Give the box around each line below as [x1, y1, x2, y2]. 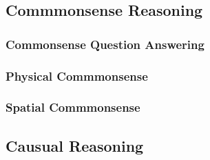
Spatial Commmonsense [6, 99, 140, 116]
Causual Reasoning [6, 134, 144, 156]
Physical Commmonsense [6, 67, 148, 84]
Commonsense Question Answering [6, 35, 204, 52]
